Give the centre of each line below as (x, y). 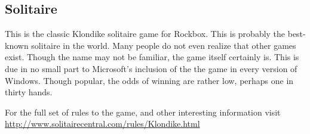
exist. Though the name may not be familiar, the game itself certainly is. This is (152, 57)
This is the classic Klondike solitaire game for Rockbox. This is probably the (145, 34)
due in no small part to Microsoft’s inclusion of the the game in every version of (151, 68)
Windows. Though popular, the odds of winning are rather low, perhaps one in (149, 80)
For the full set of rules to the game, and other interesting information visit (143, 112)
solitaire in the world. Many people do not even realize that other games (164, 45)
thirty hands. (29, 92)
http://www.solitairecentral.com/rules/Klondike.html (102, 124)
